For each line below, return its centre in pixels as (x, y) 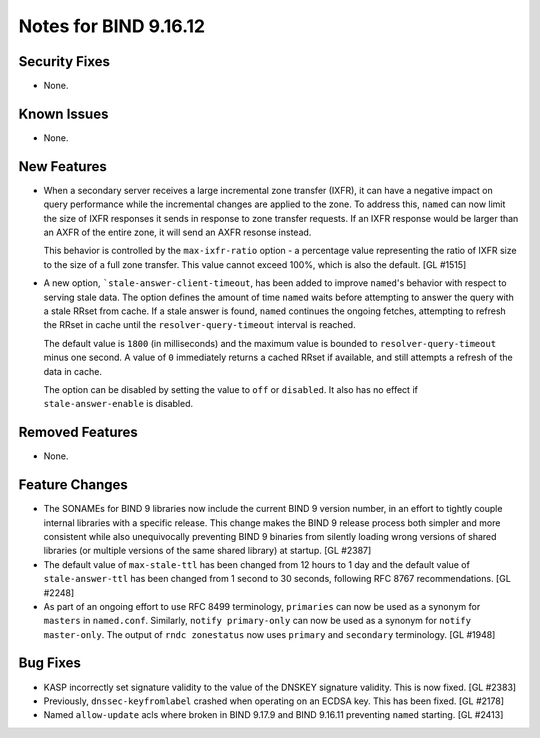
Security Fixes (64, 61)
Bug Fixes (50, 663)
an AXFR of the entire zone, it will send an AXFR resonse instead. (177, 232)
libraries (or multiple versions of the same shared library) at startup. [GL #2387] (207, 551)
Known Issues (63, 113)
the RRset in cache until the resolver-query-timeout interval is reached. (199, 325)
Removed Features (78, 432)
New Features (62, 166)
